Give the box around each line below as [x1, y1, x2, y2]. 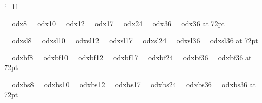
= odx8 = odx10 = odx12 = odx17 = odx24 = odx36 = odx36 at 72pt [4, 18, 225, 28]
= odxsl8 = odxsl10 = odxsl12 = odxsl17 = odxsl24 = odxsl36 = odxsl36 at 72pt [4, 35, 258, 46]
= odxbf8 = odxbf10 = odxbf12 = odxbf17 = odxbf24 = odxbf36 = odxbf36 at [4, 52, 252, 62]
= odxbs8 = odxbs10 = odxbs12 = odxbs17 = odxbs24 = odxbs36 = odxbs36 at [4, 79, 256, 89]
